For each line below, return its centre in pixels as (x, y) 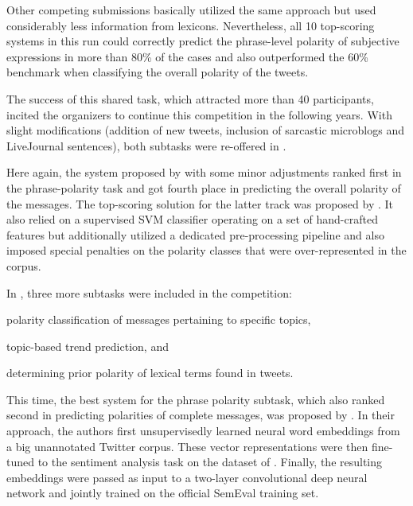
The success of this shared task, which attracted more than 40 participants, (190, 98)
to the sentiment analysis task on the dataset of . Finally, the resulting (210, 462)
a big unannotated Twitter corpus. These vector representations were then (187, 446)
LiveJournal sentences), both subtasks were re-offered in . (146, 145)
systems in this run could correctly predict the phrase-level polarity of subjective (203, 41)
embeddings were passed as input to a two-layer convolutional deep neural (187, 477)
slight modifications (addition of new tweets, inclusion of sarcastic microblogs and (205, 130)
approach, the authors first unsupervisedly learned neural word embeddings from (203, 431)
